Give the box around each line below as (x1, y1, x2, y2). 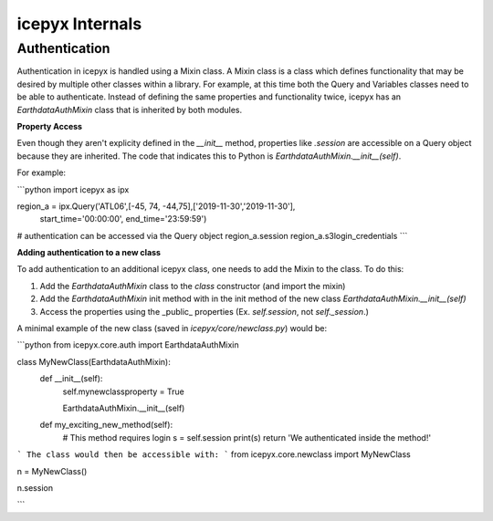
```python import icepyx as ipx (16, 183, 130, 195)
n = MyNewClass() (16, 465, 88, 476)
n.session (16, 482, 54, 493)
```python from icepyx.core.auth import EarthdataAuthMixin (16, 339, 239, 350)
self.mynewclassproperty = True (62, 386, 184, 397)
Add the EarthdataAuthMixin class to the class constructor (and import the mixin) (39, 280, 346, 291)
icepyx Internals (16, 14, 142, 34)
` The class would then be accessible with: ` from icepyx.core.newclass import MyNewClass (16, 449, 411, 460)
